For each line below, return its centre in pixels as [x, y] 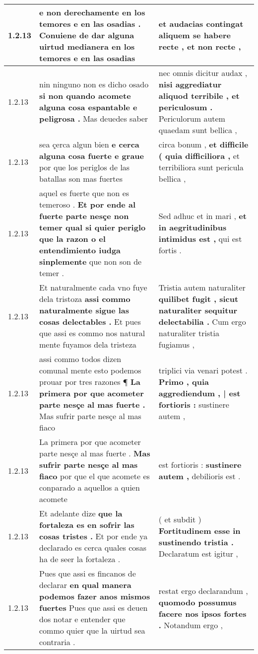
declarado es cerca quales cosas [93, 547]
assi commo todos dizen [80, 359]
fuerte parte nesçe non [84, 216]
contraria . [57, 642]
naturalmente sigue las [84, 310]
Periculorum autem [192, 118]
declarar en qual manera [85, 585]
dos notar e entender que [82, 619]
